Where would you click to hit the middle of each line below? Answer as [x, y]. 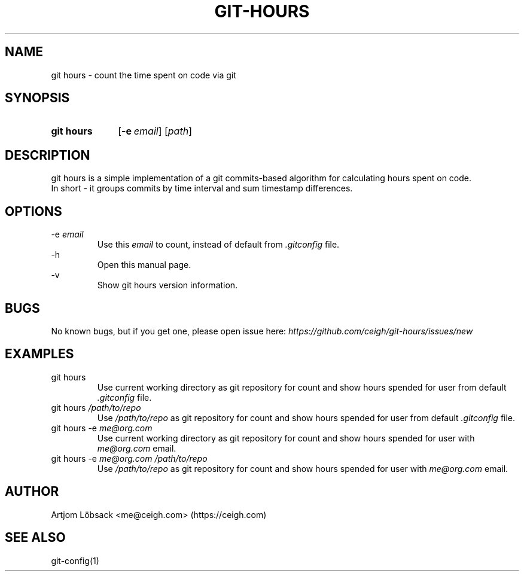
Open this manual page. [144, 265]
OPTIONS [33, 211]
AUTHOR [32, 492]
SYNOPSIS [37, 98]
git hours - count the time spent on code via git [144, 75]
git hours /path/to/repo [96, 407]
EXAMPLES [39, 354]
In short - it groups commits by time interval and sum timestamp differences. [202, 188]
